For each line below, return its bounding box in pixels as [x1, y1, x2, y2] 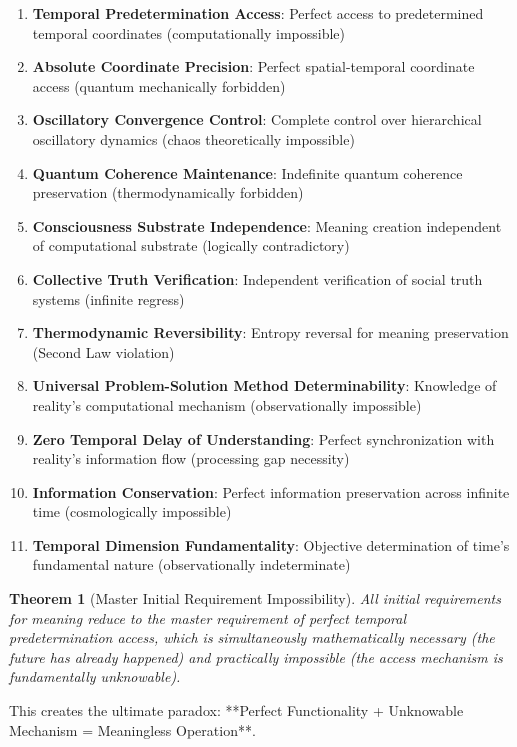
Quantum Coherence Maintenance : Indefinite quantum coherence [32, 162, 463, 183]
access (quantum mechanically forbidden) [32, 75, 286, 96]
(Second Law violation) [32, 341, 175, 362]
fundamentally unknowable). [9, 666, 181, 687]
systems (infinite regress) [32, 288, 185, 309]
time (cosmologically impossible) [32, 501, 232, 522]
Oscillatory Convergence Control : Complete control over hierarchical [32, 109, 482, 130]
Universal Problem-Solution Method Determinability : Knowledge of [32, 375, 497, 396]
